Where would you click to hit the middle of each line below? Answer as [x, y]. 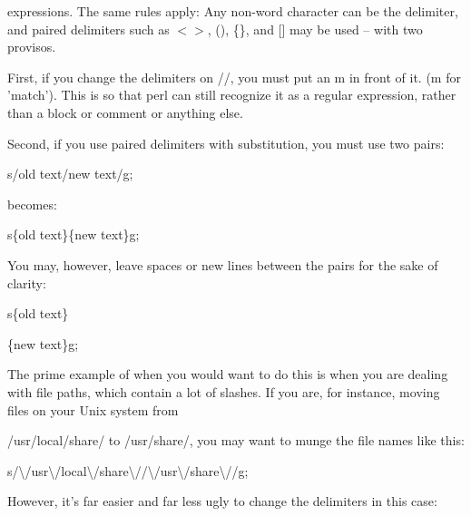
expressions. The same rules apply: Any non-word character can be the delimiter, [233, 11]
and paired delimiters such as [88, 29]
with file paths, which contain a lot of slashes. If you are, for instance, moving [224, 391]
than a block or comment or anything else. [125, 112]
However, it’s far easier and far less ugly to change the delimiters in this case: [222, 501]
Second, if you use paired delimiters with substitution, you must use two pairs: [226, 143]
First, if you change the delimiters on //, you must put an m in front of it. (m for [234, 77]
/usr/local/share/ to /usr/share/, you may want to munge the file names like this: [236, 440]
